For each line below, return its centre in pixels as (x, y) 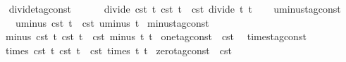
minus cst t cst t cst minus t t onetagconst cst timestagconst (156, 36)
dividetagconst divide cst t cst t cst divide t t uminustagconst (175, 8)
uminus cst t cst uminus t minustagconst (112, 22)
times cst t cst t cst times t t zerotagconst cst (118, 50)
